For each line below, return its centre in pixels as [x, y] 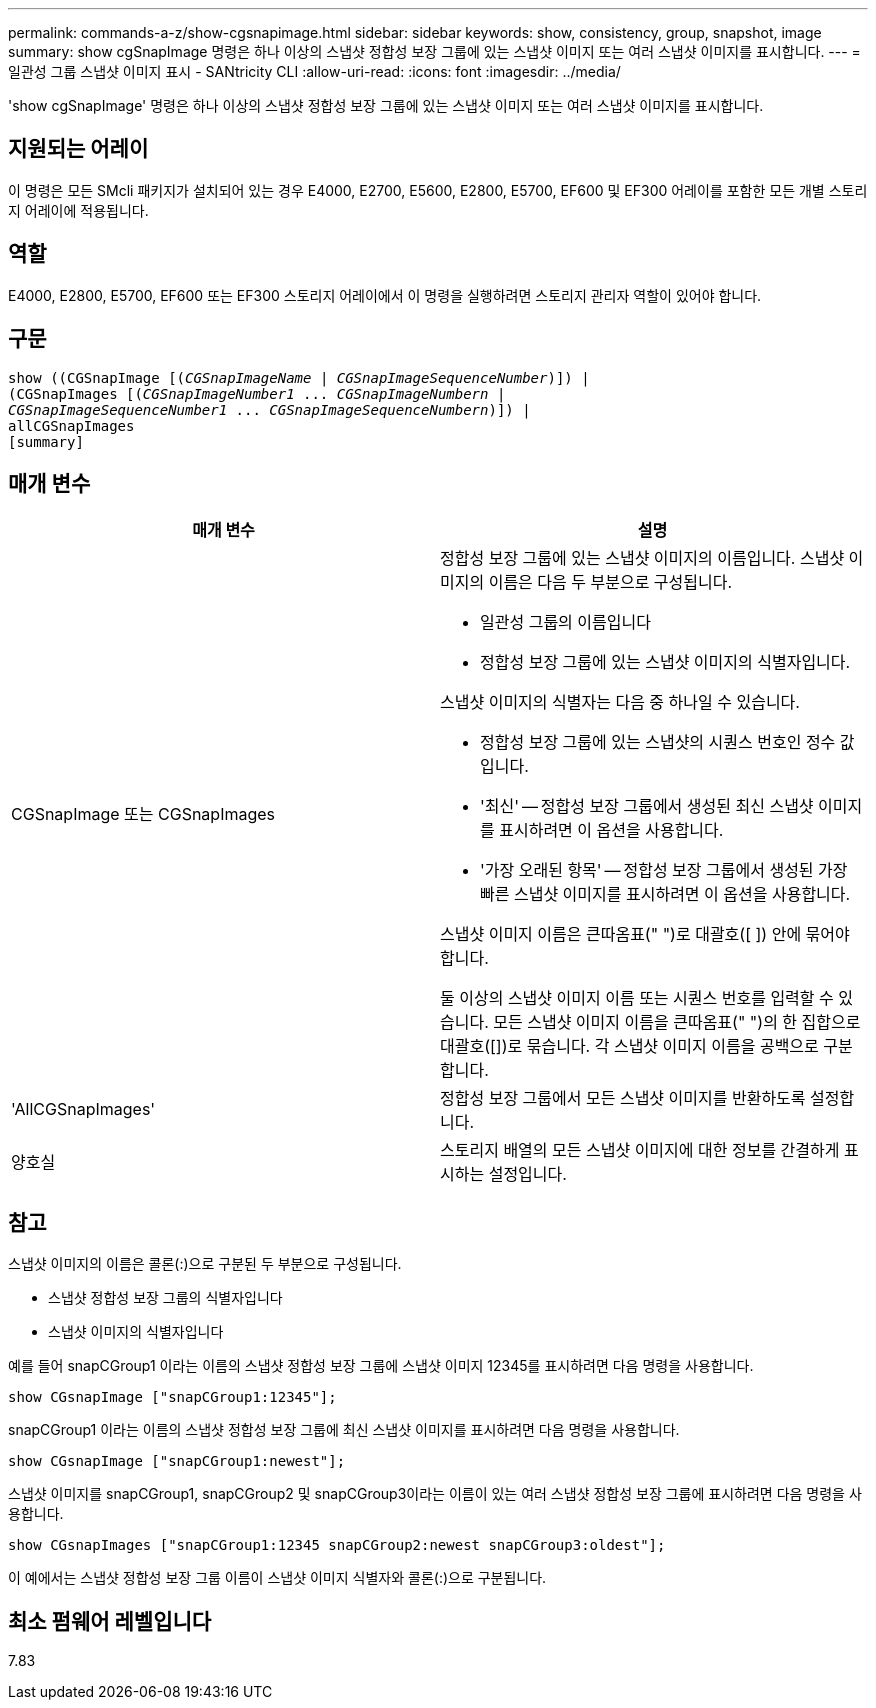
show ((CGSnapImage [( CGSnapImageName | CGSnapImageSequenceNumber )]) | [299, 377]
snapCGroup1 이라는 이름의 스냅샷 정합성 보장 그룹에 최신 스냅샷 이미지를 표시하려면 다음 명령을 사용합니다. [344, 1430]
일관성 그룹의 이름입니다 [565, 622]
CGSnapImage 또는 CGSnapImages [143, 814]
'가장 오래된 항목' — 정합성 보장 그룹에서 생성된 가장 [664, 870]
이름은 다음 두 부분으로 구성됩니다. [610, 582]
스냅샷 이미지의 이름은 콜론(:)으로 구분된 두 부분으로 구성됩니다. [205, 1264]
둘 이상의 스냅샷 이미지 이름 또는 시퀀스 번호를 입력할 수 [637, 998]
